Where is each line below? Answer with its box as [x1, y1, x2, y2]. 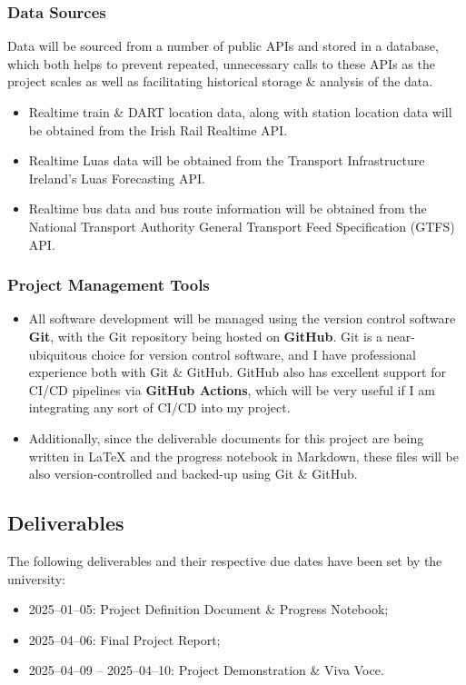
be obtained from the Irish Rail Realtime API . [28, 120, 288, 139]
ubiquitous [28, 344, 88, 363]
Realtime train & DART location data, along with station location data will [28, 103, 452, 121]
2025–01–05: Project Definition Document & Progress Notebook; [28, 600, 389, 619]
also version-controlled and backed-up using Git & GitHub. [28, 464, 358, 483]
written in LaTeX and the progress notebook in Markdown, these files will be [28, 446, 459, 465]
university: [7, 569, 65, 588]
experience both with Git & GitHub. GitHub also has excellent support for [28, 362, 446, 382]
